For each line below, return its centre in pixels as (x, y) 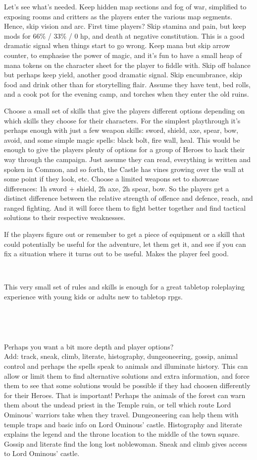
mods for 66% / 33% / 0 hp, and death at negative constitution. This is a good (124, 35)
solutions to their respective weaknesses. (65, 217)
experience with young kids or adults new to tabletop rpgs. (93, 297)
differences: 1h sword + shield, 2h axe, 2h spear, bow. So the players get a (117, 188)
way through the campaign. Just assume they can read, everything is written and (128, 159)
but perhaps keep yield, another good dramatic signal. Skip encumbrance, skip (123, 75)
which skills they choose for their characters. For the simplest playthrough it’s (122, 120)
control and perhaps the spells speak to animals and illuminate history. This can (126, 366)
